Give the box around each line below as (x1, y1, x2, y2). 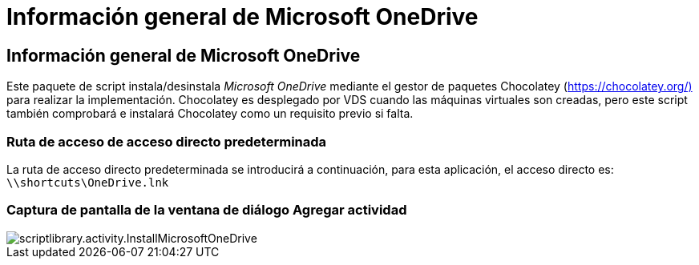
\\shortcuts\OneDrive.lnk (6, 175, 169, 189)
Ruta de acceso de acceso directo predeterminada (6, 133, 327, 150)
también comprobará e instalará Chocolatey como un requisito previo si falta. (6, 106, 414, 121)
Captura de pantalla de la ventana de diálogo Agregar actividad (6, 202, 407, 219)
